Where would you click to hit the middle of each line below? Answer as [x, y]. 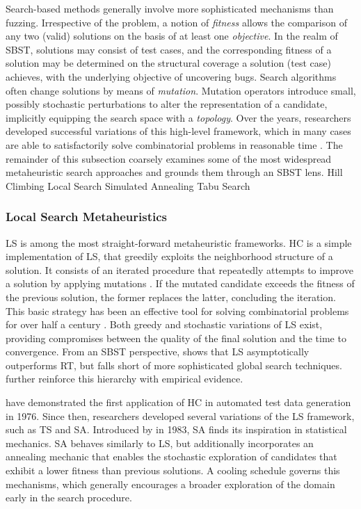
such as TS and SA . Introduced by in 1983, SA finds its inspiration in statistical [176, 429]
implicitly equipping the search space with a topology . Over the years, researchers [178, 117]
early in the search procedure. [69, 498]
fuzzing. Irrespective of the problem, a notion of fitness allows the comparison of [176, 22]
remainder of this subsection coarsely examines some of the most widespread [169, 158]
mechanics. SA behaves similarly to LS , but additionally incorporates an [160, 443]
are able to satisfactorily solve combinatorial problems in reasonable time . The [174, 144]
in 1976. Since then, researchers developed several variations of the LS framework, [180, 415]
